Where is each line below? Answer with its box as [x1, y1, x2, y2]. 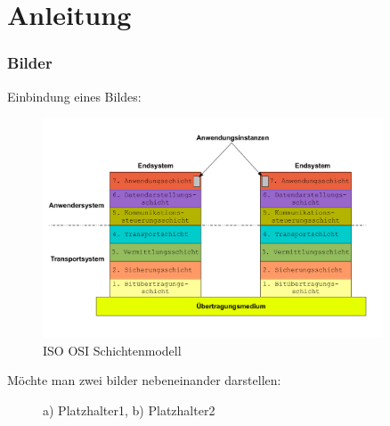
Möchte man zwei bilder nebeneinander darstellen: [7, 371, 281, 389]
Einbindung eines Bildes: [7, 86, 142, 105]
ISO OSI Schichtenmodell [43, 340, 182, 359]
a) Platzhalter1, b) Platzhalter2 [43, 401, 215, 420]
